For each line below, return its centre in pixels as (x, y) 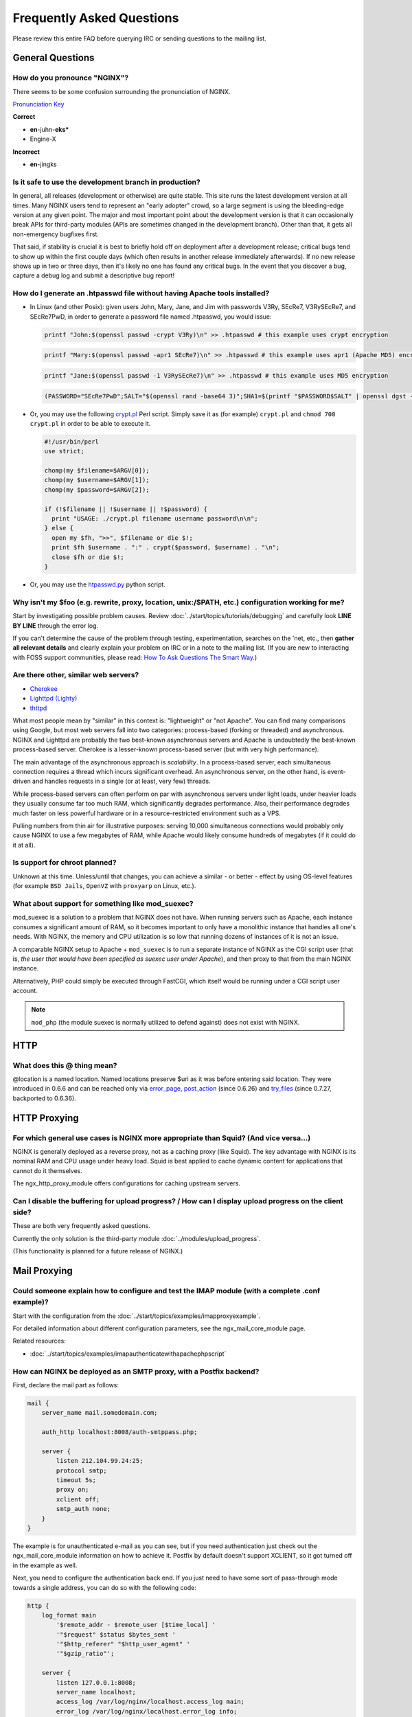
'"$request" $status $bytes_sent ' (116, 1634)
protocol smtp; (82, 1470)
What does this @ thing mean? (65, 1065)
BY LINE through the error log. (56, 626)
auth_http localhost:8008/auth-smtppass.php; (119, 1432)
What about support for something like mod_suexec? (103, 903)
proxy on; (72, 1490)
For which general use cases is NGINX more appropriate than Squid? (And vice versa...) (162, 1138)
